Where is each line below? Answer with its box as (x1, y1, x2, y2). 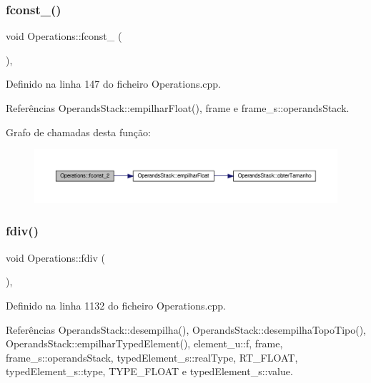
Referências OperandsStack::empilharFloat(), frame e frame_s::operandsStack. (6, 101, 350, 115)
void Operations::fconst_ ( (6, 29, 122, 44)
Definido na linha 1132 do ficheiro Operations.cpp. (6, 297, 227, 312)
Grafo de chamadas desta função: (6, 124, 151, 139)
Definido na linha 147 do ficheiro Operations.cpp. (6, 76, 222, 91)
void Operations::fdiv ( (6, 250, 105, 265)
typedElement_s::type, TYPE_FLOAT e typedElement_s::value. (6, 364, 293, 379)
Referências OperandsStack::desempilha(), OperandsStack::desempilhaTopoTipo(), (6, 322, 366, 337)
